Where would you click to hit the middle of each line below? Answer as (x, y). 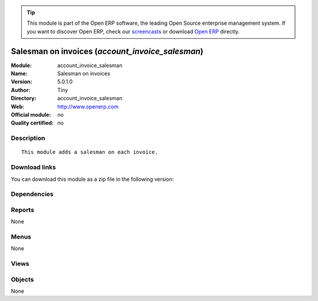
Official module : (31, 115)
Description (28, 138)
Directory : (24, 98)
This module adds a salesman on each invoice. (90, 152)
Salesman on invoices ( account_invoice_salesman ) (107, 51)
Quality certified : (32, 123)
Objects (22, 279)
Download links (33, 167)
